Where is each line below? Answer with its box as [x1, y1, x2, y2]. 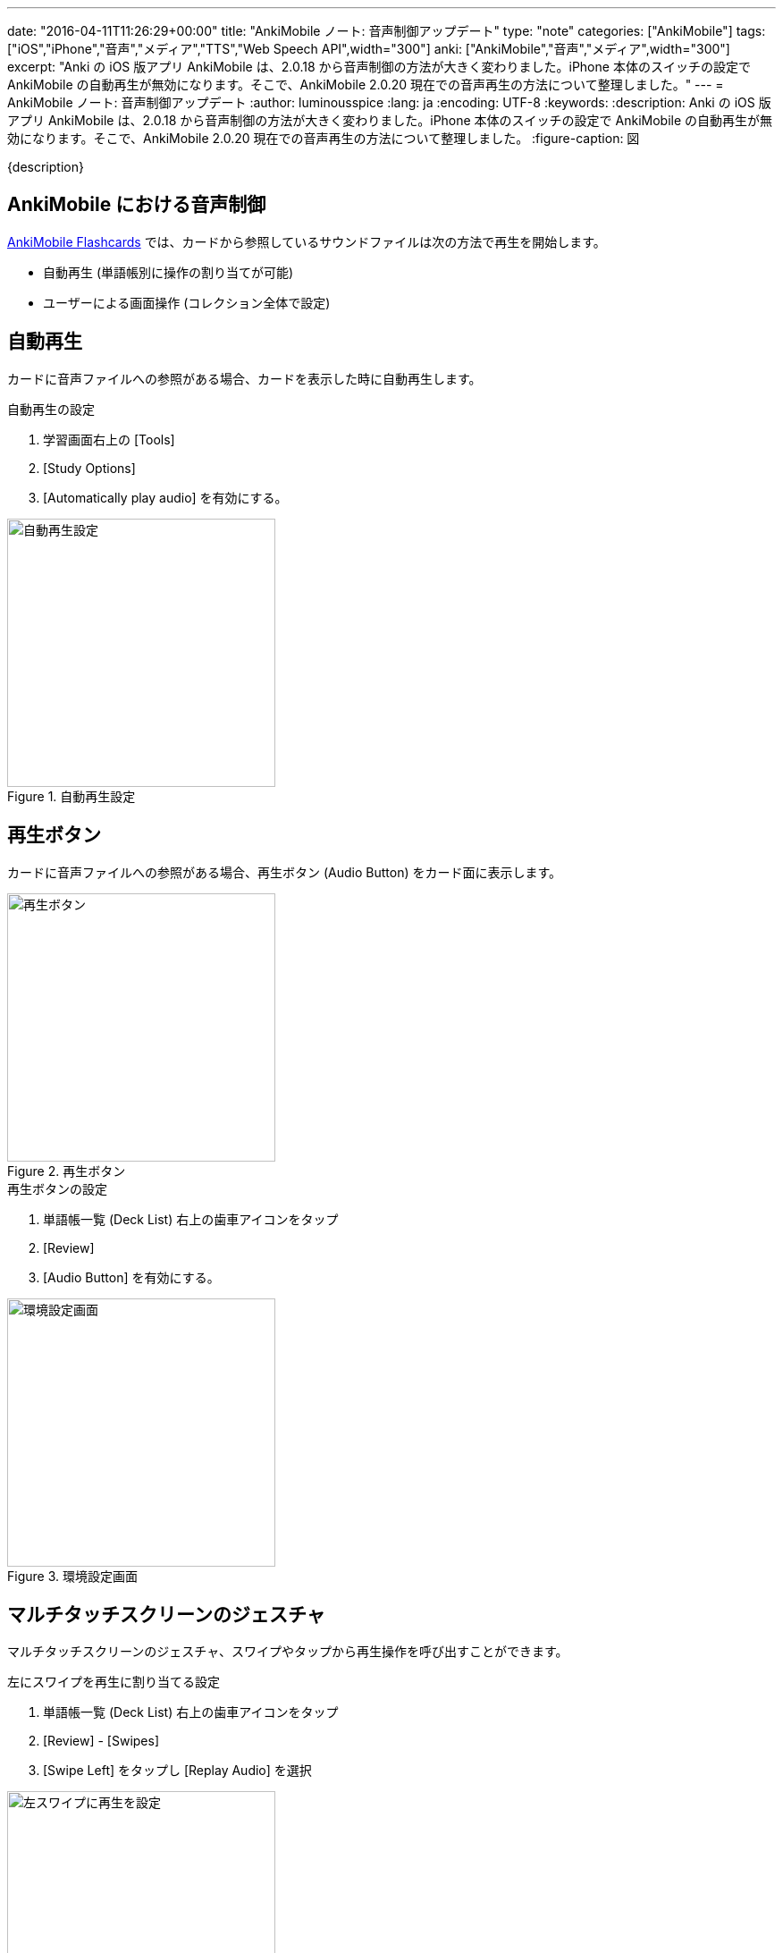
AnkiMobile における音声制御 [7, 193, 266, 216]
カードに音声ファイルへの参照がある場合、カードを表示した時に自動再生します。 [7, 370, 482, 386]
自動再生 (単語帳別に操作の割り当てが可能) [43, 264, 294, 280]
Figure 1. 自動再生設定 [7, 788, 136, 804]
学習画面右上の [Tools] [43, 431, 175, 447]
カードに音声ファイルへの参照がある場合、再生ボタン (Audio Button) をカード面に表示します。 [7, 864, 562, 880]
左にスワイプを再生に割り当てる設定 [7, 1674, 220, 1690]
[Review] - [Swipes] [43, 1733, 160, 1749]
